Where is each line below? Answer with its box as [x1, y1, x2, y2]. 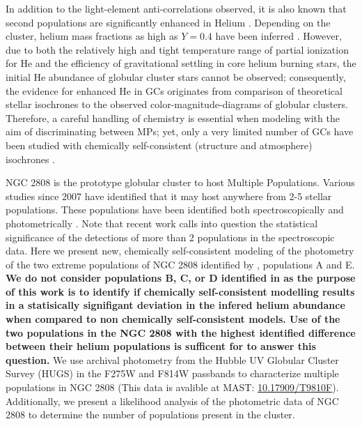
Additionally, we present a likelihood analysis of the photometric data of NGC [6, 393, 339, 408]
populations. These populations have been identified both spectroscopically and [6, 202, 344, 217]
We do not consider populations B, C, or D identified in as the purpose [6, 271, 356, 285]
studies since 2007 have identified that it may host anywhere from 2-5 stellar [6, 188, 332, 203]
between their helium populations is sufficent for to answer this [6, 339, 316, 353]
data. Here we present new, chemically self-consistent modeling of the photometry [6, 243, 354, 258]
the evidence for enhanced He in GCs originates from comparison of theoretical [6, 83, 343, 98]
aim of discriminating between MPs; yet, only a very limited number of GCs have [6, 124, 354, 139]
